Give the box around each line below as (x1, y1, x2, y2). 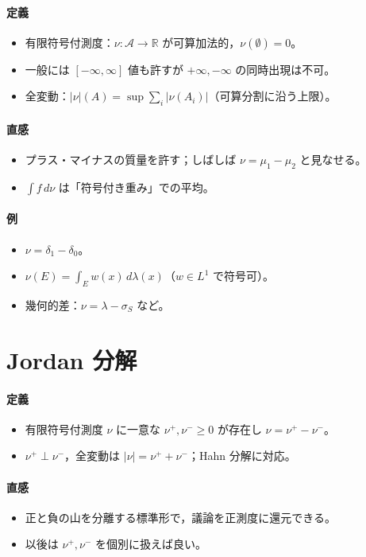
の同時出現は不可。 (235, 60, 336, 77)
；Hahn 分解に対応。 (187, 447, 296, 464)
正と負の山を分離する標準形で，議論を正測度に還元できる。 (25, 508, 336, 525)
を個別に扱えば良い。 (95, 536, 207, 552)
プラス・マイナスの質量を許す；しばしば (25, 150, 237, 167)
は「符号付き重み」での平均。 (58, 178, 214, 195)
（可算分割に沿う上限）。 (208, 88, 337, 104)
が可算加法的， (162, 33, 241, 50)
